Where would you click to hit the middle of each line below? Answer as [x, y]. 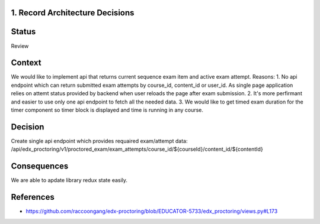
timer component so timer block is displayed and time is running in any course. [107, 110]
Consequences [40, 166]
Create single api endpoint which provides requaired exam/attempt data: [99, 141]
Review [20, 46]
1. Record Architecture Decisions [73, 13]
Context [26, 63]
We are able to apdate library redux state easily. [69, 180]
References [33, 197]
